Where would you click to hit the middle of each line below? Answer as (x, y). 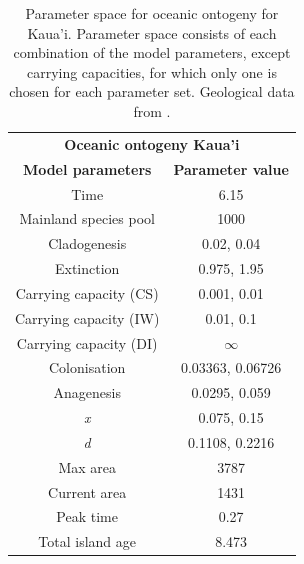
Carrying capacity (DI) (87, 342)
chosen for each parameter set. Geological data (152, 91)
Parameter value (231, 168)
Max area (87, 466)
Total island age (87, 541)
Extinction (87, 268)
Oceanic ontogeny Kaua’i (152, 143)
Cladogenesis (87, 243)
